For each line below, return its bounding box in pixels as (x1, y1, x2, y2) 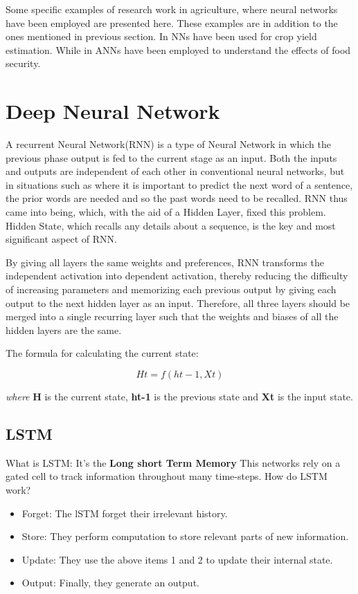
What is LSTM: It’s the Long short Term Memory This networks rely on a (6, 455, 341, 470)
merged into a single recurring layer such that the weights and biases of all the (6, 309, 339, 324)
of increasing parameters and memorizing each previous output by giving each (6, 282, 337, 297)
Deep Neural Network (6, 97, 220, 125)
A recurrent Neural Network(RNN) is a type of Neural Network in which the (6, 137, 331, 151)
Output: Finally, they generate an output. (21, 575, 199, 590)
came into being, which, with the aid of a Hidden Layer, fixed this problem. (6, 205, 326, 219)
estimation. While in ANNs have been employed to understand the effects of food (6, 42, 351, 57)
